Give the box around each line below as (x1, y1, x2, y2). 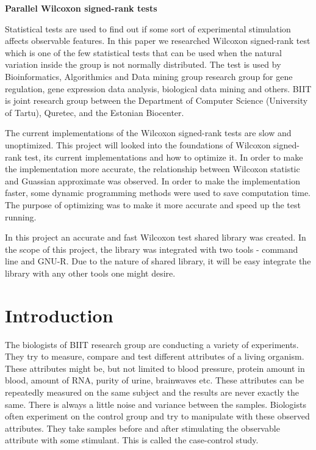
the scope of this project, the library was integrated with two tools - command (5, 242, 298, 255)
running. (5, 210, 37, 223)
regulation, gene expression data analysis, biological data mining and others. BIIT (5, 82, 312, 95)
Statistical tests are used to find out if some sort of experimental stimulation (5, 22, 291, 35)
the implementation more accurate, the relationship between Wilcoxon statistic (5, 162, 300, 175)
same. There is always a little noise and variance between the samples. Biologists (5, 397, 306, 410)
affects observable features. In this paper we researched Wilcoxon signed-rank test (5, 34, 311, 47)
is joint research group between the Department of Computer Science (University (5, 94, 308, 107)
